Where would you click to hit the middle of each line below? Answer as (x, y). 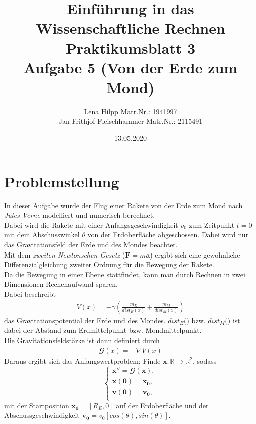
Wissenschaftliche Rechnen (131, 28)
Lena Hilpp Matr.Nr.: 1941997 (131, 111)
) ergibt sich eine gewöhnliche (195, 254)
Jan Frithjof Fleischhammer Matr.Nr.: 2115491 (131, 121)
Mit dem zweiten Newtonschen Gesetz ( (65, 254)
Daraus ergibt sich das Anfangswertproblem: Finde (82, 360)
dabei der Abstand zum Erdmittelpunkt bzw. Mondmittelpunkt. (103, 330)
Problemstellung (62, 181)
